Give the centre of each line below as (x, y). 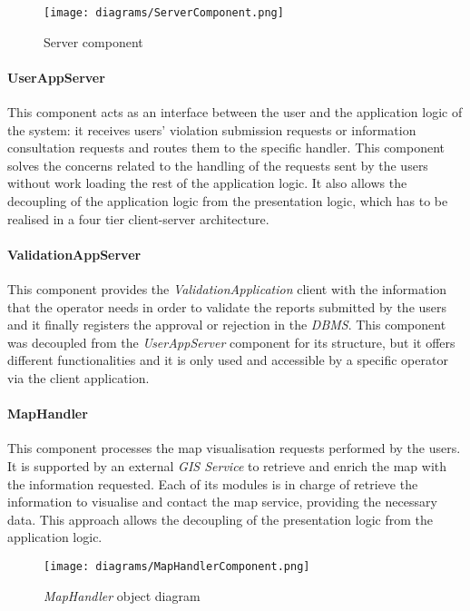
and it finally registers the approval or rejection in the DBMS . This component (227, 325)
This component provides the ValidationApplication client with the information (227, 289)
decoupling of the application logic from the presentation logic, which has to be (228, 201)
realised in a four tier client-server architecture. (138, 218)
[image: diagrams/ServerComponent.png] (164, 13)
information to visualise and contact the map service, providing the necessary (222, 502)
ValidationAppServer (74, 254)
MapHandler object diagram (122, 595)
